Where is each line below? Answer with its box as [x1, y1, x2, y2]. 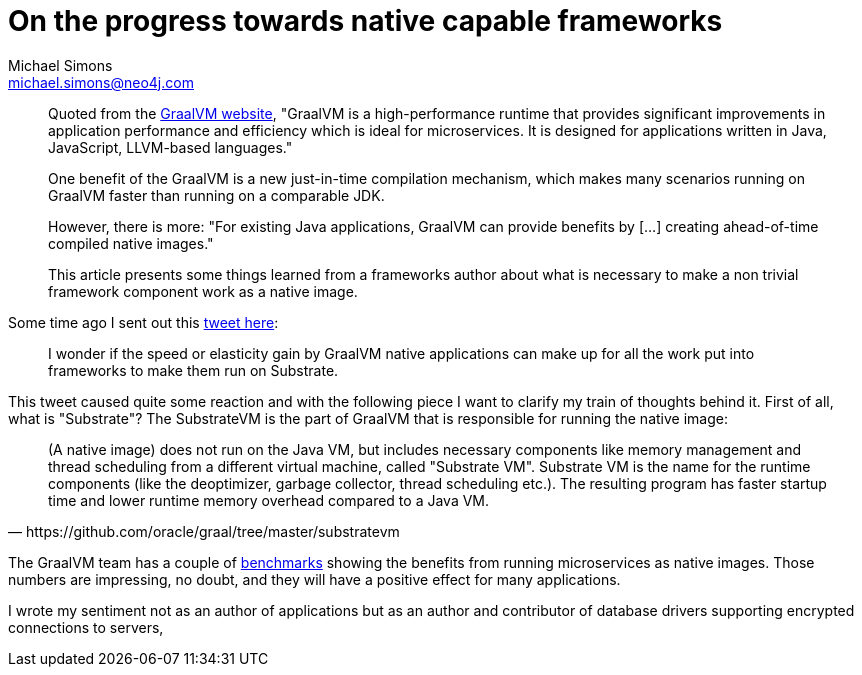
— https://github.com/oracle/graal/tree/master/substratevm [8, 522, 400, 540]
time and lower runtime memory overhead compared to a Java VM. [48, 491, 490, 509]
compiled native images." [48, 234, 214, 252]
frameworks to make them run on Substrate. [48, 361, 339, 379]
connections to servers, [8, 618, 164, 636]
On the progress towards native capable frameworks [8, 4, 723, 38]
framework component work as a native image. [48, 282, 358, 300]
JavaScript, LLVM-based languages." [48, 138, 293, 156]
